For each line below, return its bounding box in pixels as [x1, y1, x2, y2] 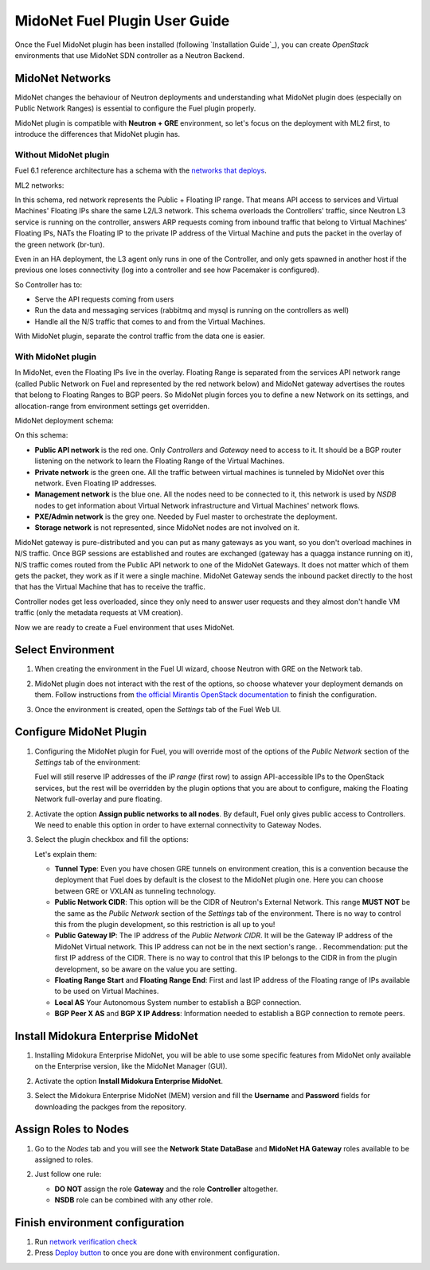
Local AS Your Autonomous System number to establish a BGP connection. [54, 997, 302, 1007]
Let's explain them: [34, 849, 97, 859]
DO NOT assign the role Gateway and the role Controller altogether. [54, 1184, 279, 1194]
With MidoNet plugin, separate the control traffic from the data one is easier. [14, 331, 265, 341]
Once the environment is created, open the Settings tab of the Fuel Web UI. [34, 704, 282, 714]
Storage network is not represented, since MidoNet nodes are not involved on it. [34, 523, 300, 532]
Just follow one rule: [34, 1170, 102, 1179]
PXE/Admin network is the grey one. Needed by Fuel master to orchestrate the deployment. [34, 512, 338, 521]
